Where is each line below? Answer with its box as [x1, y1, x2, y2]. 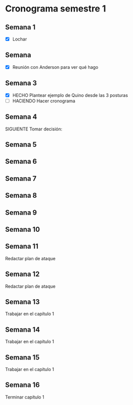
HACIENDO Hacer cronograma [12, 98, 76, 104]
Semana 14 [5, 325, 40, 334]
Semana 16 [5, 381, 40, 390]
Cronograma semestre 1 [5, 3, 106, 14]
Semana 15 [5, 353, 40, 362]
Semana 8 [5, 191, 37, 200]
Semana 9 [5, 208, 37, 217]
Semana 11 [5, 242, 38, 251]
